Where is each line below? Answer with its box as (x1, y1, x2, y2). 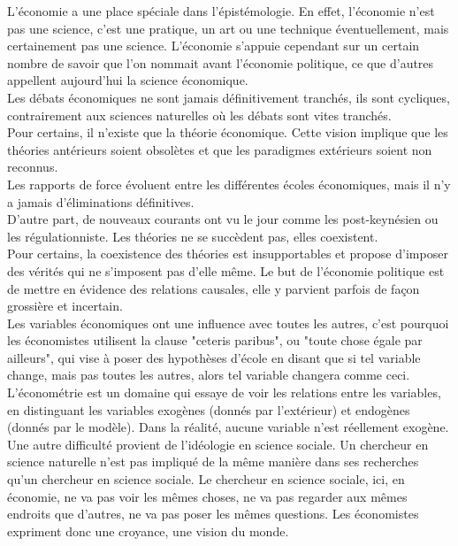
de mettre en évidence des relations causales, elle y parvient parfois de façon (7, 279, 420, 297)
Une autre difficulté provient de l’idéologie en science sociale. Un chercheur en (7, 434, 429, 453)
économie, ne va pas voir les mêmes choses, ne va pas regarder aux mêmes (7, 487, 408, 505)
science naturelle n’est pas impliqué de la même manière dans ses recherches (7, 452, 419, 471)
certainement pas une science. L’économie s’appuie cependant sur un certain (7, 36, 420, 55)
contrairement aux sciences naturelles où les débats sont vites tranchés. (7, 105, 392, 124)
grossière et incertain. (7, 296, 123, 315)
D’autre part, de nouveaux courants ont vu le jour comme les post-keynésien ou (7, 210, 439, 228)
